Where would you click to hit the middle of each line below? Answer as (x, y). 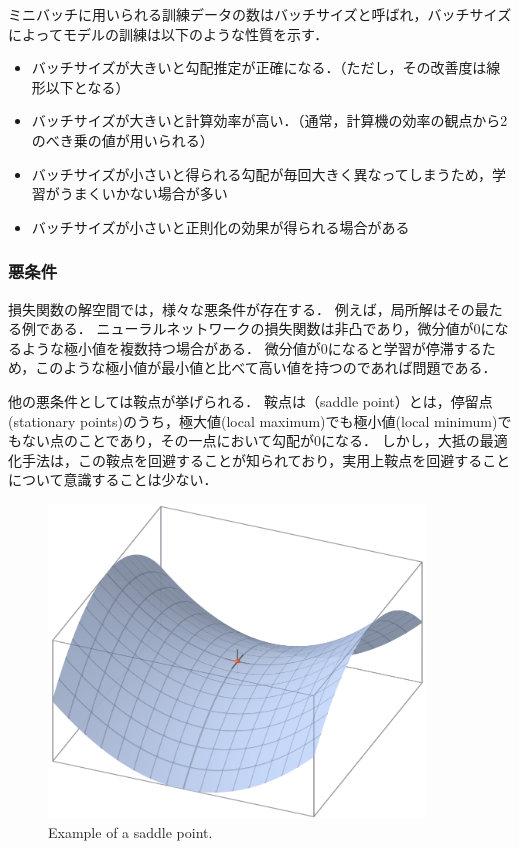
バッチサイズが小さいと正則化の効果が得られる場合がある (220, 226)
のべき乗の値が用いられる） (122, 139)
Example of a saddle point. (130, 831)
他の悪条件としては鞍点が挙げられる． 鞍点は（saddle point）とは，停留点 (250, 400)
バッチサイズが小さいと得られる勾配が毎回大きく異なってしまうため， (261, 173)
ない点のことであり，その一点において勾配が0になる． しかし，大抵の (250, 440)
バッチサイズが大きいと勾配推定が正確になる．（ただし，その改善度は (259, 67)
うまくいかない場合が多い (143, 193)
